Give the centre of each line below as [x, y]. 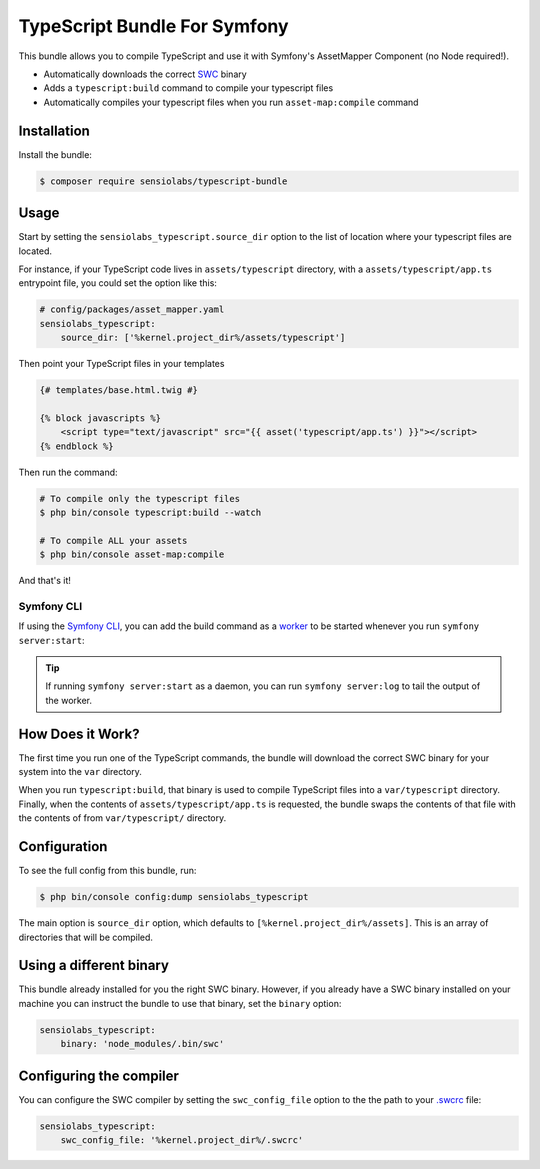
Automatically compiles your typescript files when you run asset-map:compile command [231, 102]
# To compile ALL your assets [113, 540]
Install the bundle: [55, 154]
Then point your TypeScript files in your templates [121, 364]
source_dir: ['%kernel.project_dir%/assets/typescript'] [203, 338]
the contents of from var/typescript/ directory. [122, 818]
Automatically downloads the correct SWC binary [145, 74]
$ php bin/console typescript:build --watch [150, 512]
